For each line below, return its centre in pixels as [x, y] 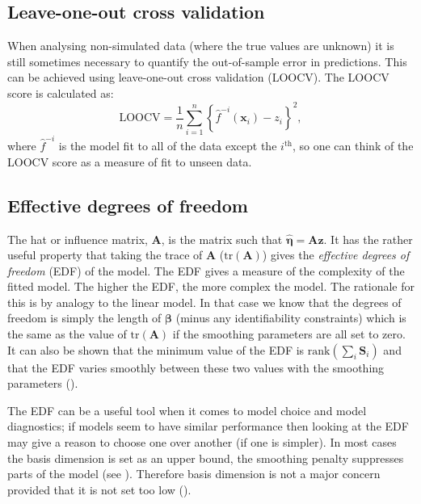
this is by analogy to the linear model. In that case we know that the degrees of [204, 302]
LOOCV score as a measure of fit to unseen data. [130, 161]
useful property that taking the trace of [105, 255]
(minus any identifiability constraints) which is [291, 318]
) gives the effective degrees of [336, 255]
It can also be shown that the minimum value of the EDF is [156, 349]
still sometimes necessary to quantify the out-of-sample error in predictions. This [207, 61]
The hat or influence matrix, [78, 239]
